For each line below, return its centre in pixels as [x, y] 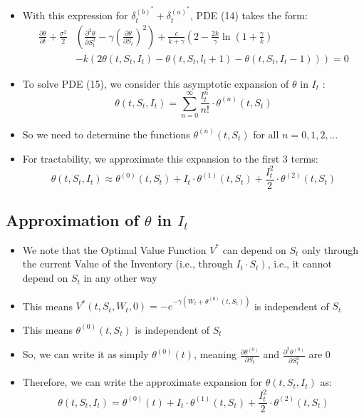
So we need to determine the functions [106, 134]
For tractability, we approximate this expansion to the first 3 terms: [170, 158]
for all [266, 134]
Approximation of [72, 220]
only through [330, 249]
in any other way [120, 278]
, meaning [215, 354]
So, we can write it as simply [85, 354]
